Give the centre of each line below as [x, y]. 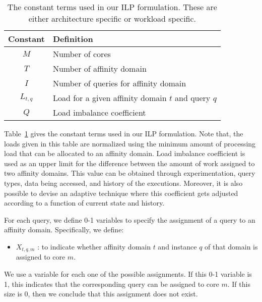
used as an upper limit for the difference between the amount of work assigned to [129, 163]
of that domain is [231, 246]
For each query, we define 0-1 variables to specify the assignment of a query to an [130, 219]
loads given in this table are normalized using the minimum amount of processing [130, 143]
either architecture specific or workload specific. [112, 18]
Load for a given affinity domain [110, 98]
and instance [177, 246]
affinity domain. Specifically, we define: [64, 230]
